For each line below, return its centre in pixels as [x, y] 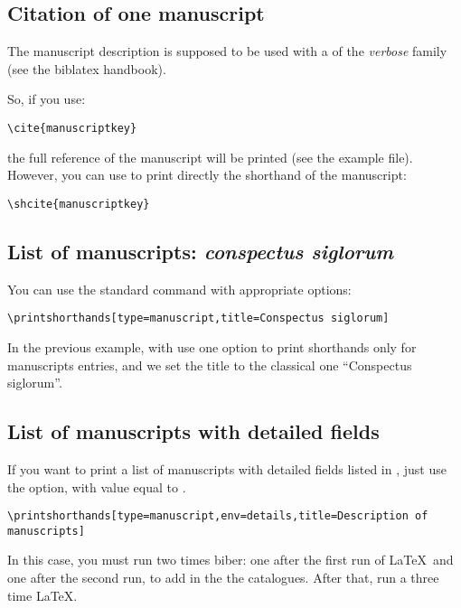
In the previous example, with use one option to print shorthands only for [212, 346]
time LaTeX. [42, 595]
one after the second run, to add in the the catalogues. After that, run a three [223, 578]
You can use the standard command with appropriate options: [179, 289]
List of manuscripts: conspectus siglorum [201, 251]
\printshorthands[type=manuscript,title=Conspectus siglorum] [198, 318]
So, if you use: [47, 99]
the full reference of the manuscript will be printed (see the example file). [210, 157]
